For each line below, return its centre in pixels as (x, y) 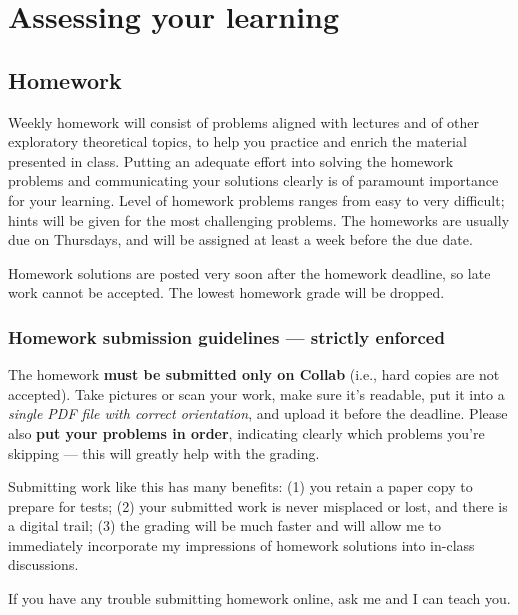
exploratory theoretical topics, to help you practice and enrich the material (237, 141)
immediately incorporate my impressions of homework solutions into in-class (241, 544)
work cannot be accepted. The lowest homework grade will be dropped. (226, 292)
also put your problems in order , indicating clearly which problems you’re (246, 432)
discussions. (43, 564)
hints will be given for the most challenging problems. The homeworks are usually (259, 219)
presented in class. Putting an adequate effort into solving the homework (231, 160)
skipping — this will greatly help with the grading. (164, 452)
